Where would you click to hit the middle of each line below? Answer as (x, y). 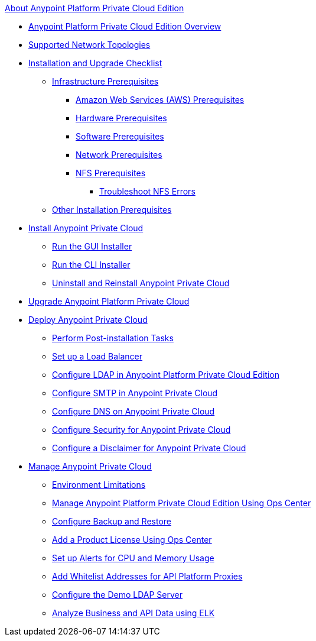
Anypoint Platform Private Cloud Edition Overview (125, 26)
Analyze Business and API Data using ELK (133, 613)
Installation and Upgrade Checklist (95, 63)
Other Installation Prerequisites (112, 210)
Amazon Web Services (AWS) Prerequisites (160, 100)
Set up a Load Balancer (97, 356)
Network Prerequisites (119, 155)
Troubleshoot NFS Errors (147, 191)
